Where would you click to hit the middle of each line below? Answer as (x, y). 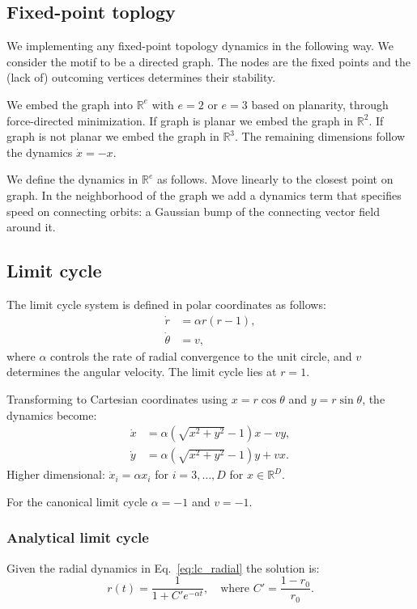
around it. (31, 227)
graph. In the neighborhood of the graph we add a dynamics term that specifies (204, 195)
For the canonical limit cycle (77, 501)
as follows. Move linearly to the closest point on (275, 179)
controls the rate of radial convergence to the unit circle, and (201, 355)
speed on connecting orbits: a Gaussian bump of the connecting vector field (193, 211)
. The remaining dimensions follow (320, 136)
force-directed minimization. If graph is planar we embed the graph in (180, 120)
